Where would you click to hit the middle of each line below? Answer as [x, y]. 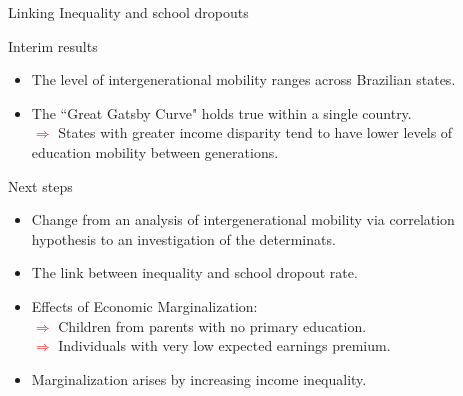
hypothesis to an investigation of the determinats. [183, 238]
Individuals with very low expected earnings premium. [224, 345]
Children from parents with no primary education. [212, 325]
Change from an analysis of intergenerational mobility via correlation [243, 219]
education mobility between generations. [155, 151]
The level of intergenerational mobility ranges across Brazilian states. [243, 79]
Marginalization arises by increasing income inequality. [199, 378]
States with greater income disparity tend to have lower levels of [255, 132]
